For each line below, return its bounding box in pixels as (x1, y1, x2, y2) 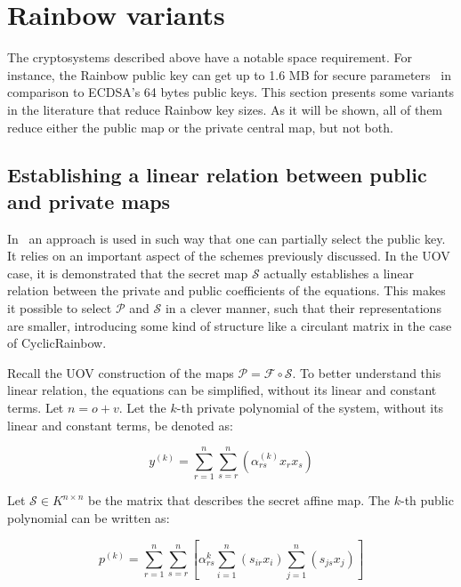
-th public (400, 491, 454, 510)
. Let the (118, 398, 166, 417)
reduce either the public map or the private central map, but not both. (7, 117, 393, 136)
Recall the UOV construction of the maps (7, 363, 234, 382)
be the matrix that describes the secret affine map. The (87, 491, 390, 510)
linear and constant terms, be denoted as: (7, 415, 233, 434)
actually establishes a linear (263, 263, 414, 282)
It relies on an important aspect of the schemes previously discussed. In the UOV (7, 246, 450, 265)
